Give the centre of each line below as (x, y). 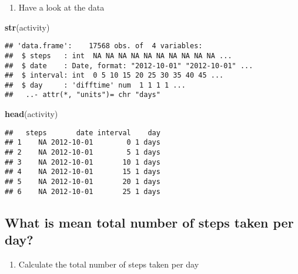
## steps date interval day (83, 133)
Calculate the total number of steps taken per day (109, 264)
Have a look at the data (61, 7)
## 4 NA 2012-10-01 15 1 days (83, 172)
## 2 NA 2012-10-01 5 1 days (83, 153)
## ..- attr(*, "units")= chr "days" (83, 95)
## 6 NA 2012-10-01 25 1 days (83, 191)
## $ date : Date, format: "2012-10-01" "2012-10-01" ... (129, 66)
